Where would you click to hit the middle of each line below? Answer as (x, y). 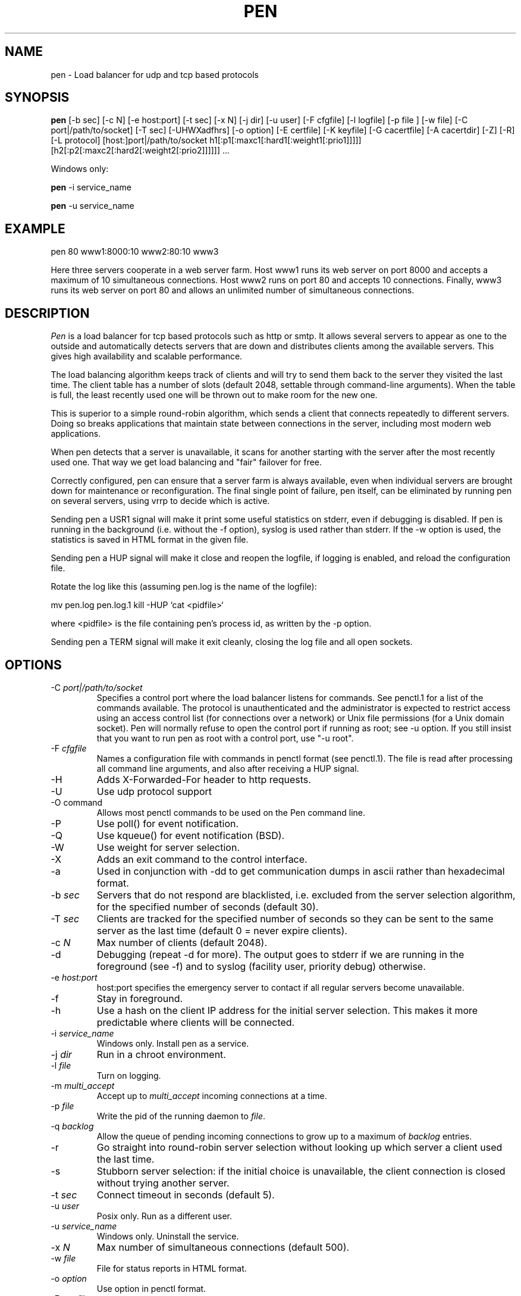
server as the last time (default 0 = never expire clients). (222, 930)
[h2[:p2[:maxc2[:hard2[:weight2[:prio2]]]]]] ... (140, 151)
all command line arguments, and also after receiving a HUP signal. (228, 768)
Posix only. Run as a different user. (164, 1216)
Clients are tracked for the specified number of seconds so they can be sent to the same (295, 918)
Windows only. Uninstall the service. (168, 1236)
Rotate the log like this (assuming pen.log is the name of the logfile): (184, 587)
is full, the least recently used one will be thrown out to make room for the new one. (214, 395)
